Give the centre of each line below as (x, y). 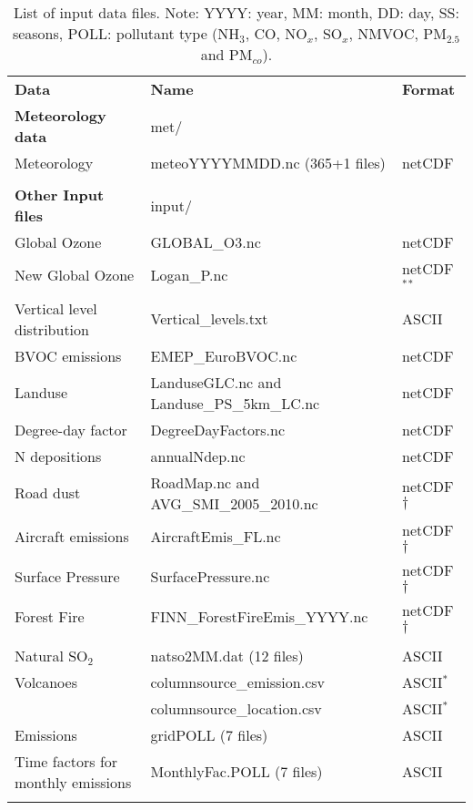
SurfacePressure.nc (210, 577)
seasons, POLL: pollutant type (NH (126, 33)
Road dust (48, 493)
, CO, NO (276, 33)
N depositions (58, 456)
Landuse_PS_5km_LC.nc (235, 403)
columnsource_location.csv (236, 708)
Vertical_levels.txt (209, 319)
